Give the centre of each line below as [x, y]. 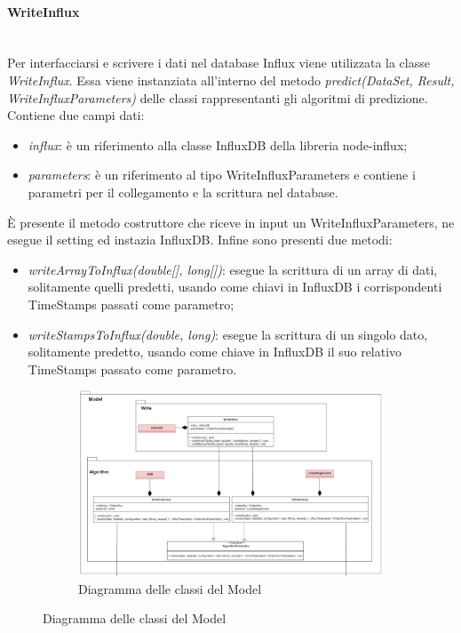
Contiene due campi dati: [76, 115]
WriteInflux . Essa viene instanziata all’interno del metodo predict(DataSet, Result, [231, 80]
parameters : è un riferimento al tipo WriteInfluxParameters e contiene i [222, 175]
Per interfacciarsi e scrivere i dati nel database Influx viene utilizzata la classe [219, 63]
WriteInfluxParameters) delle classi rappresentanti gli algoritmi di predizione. [218, 97]
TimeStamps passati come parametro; [131, 304]
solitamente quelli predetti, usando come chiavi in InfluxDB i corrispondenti [235, 287]
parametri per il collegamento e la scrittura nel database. [183, 192]
